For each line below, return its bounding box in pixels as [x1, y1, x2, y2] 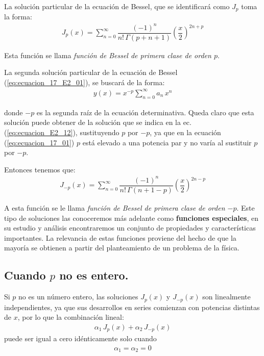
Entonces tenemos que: [4, 164, 76, 174]
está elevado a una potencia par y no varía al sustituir [82, 137, 252, 147]
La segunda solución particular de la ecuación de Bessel [4, 67, 178, 78]
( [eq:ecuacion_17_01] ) [4, 137, 75, 147]
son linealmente [202, 291, 251, 302]
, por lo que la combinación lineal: [17, 312, 124, 322]
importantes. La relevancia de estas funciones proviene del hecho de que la [4, 232, 236, 243]
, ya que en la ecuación [150, 126, 221, 137]
